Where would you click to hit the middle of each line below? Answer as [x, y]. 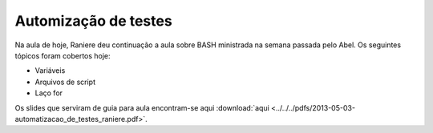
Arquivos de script [65, 82]
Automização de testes [93, 21]
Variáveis [50, 71]
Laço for [49, 93]
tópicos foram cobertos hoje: [63, 55]
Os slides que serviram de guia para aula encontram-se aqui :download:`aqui [142, 107]
